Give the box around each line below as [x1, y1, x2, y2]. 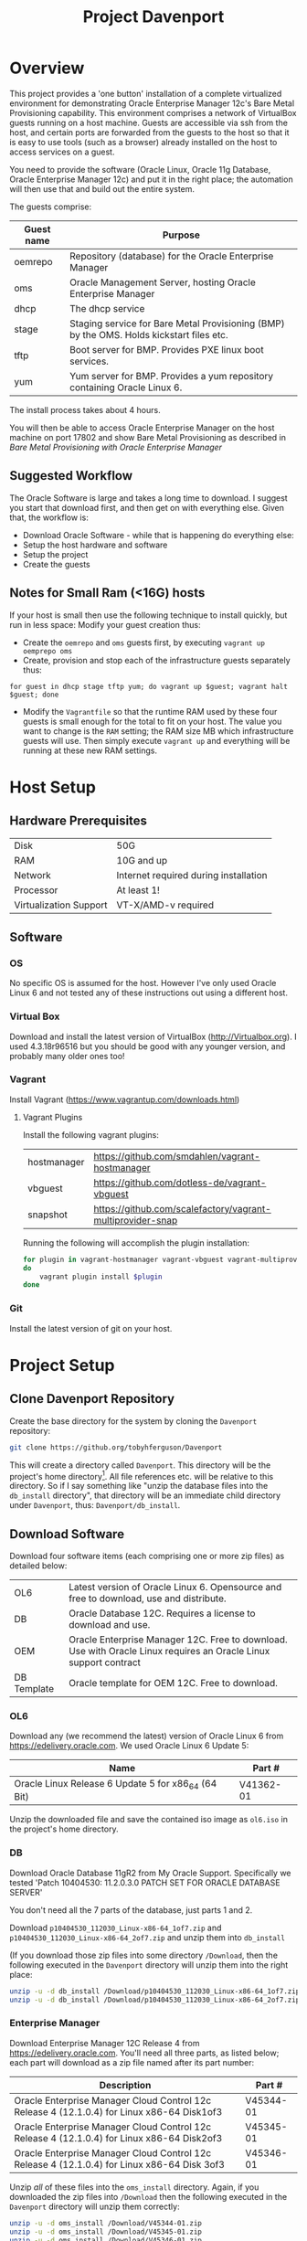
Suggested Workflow [9, 468, 133, 483]
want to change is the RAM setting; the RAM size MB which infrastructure [22, 725, 294, 737]
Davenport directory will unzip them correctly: [9, 2201, 180, 2212]
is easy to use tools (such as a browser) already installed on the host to [9, 136, 278, 147]
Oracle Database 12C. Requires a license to [68, 1607, 256, 1620]
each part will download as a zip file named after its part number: [9, 2056, 254, 2067]
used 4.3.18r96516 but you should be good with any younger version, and [9, 1040, 286, 1052]
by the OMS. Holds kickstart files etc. [69, 328, 228, 341]
